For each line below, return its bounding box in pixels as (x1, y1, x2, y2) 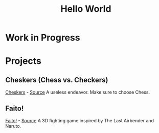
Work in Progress (5, 32, 80, 43)
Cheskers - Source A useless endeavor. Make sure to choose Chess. (5, 89, 150, 95)
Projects (5, 55, 42, 67)
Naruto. (5, 123, 21, 129)
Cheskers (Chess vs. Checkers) (5, 75, 108, 84)
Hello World (60, 3, 111, 15)
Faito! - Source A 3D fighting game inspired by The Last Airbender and (5, 118, 154, 123)
